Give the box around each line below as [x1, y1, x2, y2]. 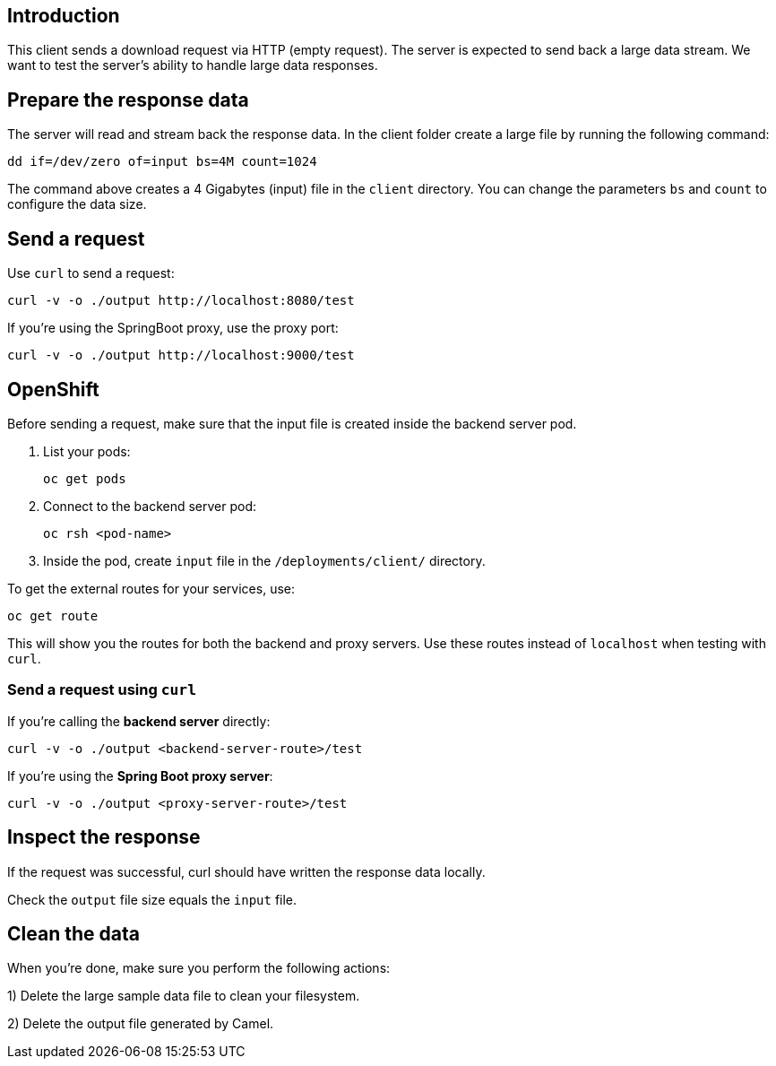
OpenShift [7, 377, 99, 401]
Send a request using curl [7, 680, 197, 699]
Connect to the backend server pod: [43, 498, 257, 514]
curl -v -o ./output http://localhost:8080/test [7, 293, 355, 308]
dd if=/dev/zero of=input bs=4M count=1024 [7, 154, 317, 169]
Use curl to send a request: [7, 265, 175, 282]
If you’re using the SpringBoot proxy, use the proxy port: [7, 320, 339, 336]
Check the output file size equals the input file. [7, 891, 297, 907]
